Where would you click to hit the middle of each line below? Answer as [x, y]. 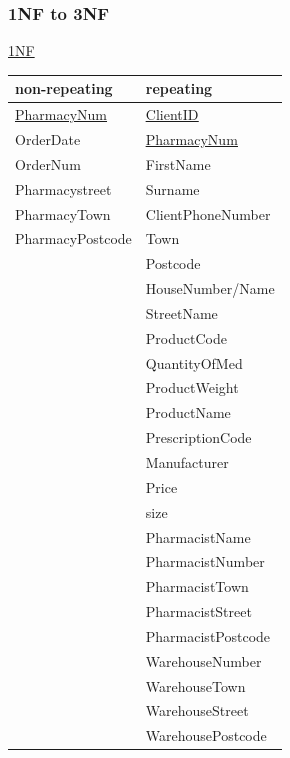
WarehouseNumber [203, 660]
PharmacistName [198, 536]
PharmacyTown [63, 213]
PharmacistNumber [205, 561]
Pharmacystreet [63, 188]
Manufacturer [187, 461]
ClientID [172, 114]
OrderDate [48, 139]
